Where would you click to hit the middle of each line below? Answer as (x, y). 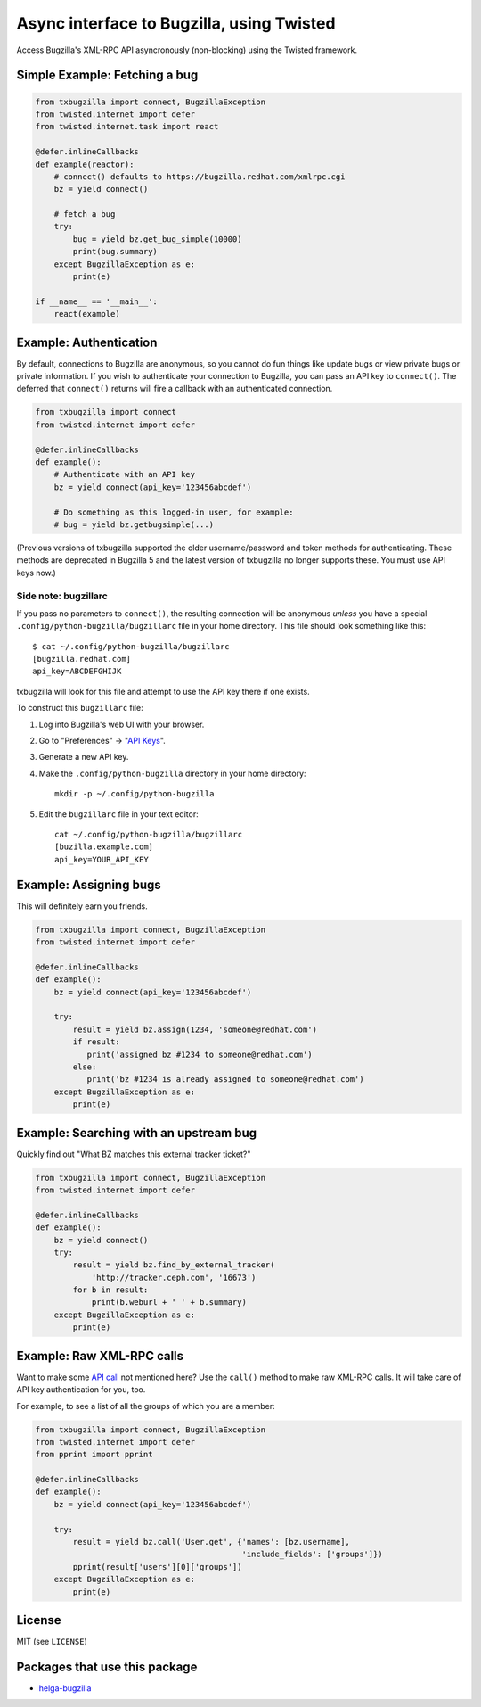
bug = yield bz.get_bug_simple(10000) (157, 239)
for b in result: (110, 1290)
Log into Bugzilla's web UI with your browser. (122, 724)
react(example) (87, 314)
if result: (96, 1042)
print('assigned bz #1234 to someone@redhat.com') (200, 1054)
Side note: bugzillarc (62, 596)
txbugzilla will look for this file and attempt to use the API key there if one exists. (163, 691)
